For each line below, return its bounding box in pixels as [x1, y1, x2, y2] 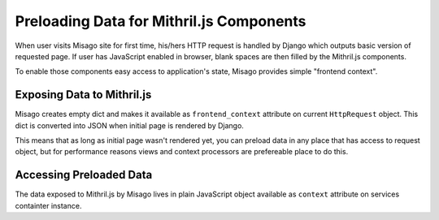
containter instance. [15, 201, 82, 210]
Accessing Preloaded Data [15, 168, 153, 182]
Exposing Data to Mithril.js [15, 88, 152, 101]
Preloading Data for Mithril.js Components [15, 12, 306, 30]
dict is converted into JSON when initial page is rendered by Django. [15, 120, 244, 130]
